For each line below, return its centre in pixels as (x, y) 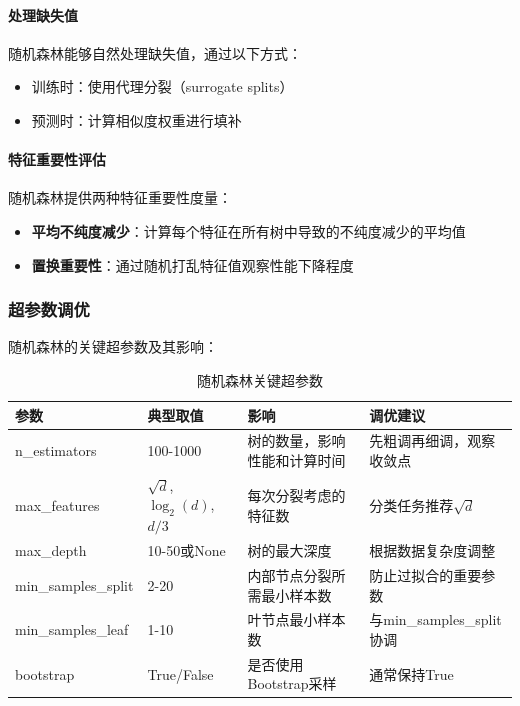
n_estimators (56, 450)
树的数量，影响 (296, 440)
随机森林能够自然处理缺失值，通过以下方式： (155, 52)
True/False (180, 673)
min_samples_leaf (72, 629)
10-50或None (186, 550)
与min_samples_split (435, 619)
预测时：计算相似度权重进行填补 (136, 119)
